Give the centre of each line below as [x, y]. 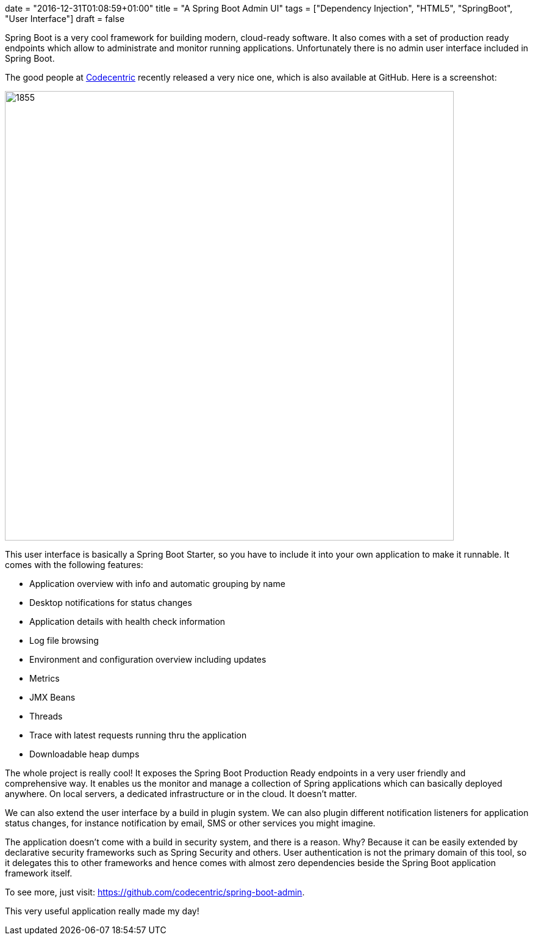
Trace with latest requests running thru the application [138, 735]
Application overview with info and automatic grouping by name [157, 584]
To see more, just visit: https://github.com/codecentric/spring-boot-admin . [155, 892]
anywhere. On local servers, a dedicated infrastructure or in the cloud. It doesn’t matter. [181, 794]
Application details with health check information [127, 621]
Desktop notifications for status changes [111, 603]
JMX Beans [52, 697]
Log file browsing [64, 640]
